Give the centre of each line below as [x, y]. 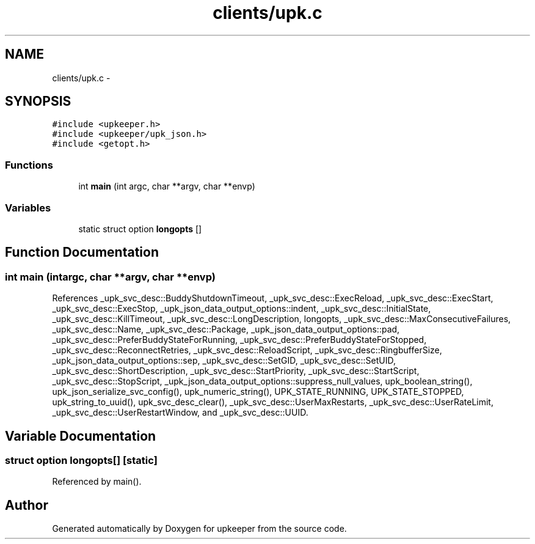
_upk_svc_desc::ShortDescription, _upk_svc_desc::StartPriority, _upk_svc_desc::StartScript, [236, 371]
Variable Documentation [81, 436]
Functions [29, 165]
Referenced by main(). [97, 482]
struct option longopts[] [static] [81, 460]
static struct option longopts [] [140, 229]
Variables [28, 208]
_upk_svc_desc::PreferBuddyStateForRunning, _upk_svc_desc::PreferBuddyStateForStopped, [239, 340]
